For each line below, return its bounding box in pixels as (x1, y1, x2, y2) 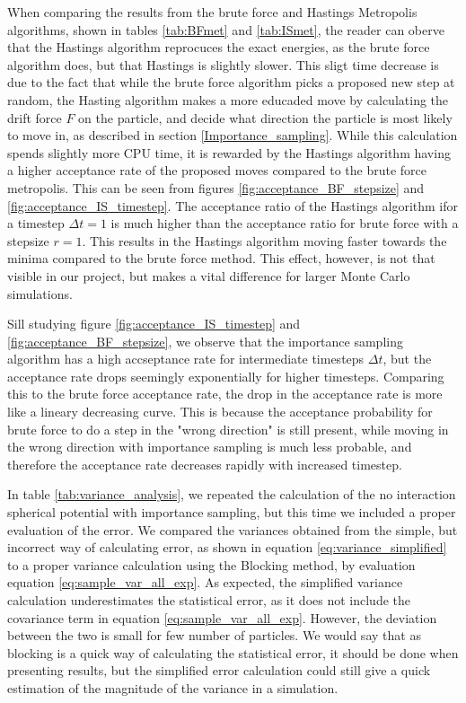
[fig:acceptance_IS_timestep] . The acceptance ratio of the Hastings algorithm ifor (7, 196, 459, 215)
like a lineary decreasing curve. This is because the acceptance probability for (7, 402, 433, 421)
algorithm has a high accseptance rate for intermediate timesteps (7, 349, 365, 368)
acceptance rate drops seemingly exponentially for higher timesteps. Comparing (7, 366, 444, 385)
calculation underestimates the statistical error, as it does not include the (7, 591, 410, 609)
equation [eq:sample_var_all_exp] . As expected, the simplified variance (7, 573, 403, 592)
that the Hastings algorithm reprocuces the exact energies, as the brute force (7, 38, 430, 57)
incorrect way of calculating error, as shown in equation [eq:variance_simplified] (7, 538, 447, 557)
